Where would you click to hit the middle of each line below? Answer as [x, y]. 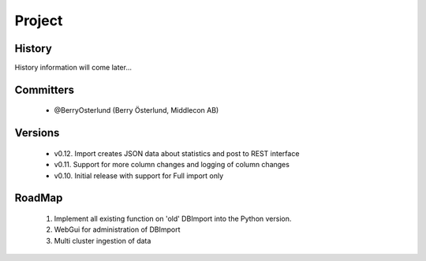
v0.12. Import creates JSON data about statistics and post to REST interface [177, 153]
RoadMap [39, 198]
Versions [37, 133]
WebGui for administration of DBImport [117, 229]
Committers [45, 89]
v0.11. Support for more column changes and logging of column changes [172, 165]
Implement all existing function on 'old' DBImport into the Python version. [173, 219]
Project [39, 21]
